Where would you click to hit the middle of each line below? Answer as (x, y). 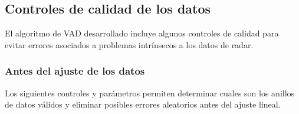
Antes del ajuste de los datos (75, 71)
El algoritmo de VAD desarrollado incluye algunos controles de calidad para (142, 33)
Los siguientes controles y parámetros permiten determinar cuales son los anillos (150, 93)
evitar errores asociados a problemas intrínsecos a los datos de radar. (129, 44)
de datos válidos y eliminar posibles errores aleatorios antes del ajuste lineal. (143, 104)
